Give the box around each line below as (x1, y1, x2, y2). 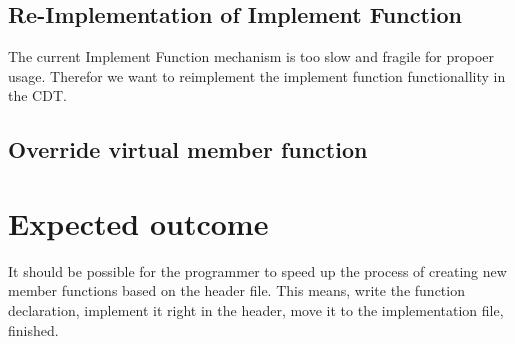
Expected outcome (8, 202, 269, 243)
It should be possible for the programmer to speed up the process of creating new (8, 260, 507, 281)
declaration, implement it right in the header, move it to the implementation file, (8, 300, 504, 321)
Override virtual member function (8, 134, 368, 165)
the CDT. (8, 85, 67, 106)
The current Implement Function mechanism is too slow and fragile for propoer (8, 46, 494, 67)
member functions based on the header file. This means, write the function (8, 280, 465, 301)
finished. (8, 319, 59, 340)
